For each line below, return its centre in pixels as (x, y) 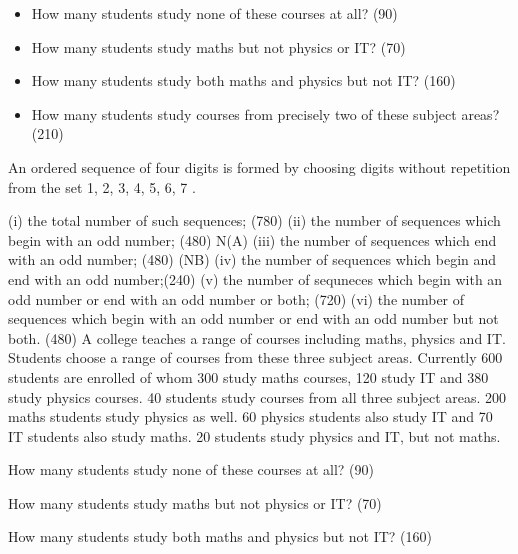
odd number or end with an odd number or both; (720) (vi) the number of (236, 298)
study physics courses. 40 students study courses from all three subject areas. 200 (257, 396)
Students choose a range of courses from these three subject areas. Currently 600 (255, 357)
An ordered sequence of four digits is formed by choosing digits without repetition (259, 166)
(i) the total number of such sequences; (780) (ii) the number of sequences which (254, 220)
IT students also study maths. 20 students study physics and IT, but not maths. (254, 435)
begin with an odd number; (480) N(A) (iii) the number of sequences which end (252, 239)
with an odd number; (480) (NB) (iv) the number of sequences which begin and (252, 259)
